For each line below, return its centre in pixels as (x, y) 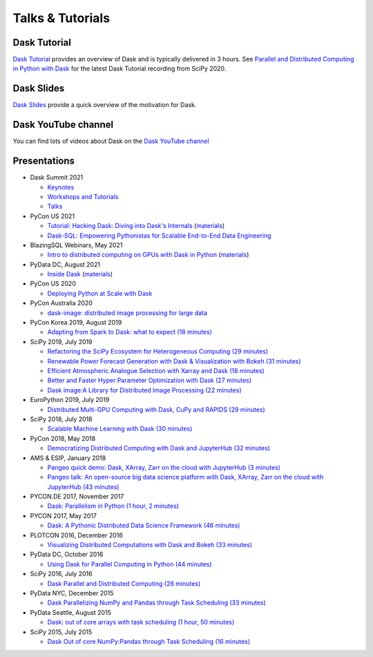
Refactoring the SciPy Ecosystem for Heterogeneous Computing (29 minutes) (158, 352)
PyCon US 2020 (53, 284)
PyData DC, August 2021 (65, 264)
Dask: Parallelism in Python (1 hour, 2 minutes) (113, 506)
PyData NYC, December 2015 (72, 593)
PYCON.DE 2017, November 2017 (77, 497)
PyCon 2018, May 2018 (63, 438)
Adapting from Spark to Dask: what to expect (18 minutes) (130, 332)
